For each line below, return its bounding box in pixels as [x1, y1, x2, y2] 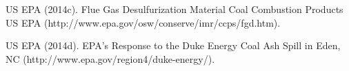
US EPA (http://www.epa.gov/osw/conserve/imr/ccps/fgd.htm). [6, 15, 281, 29]
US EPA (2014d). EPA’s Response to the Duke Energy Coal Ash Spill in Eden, [6, 38, 341, 53]
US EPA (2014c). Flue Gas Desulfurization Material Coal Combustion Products [6, 2, 343, 16]
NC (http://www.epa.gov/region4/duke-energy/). [6, 51, 215, 66]
